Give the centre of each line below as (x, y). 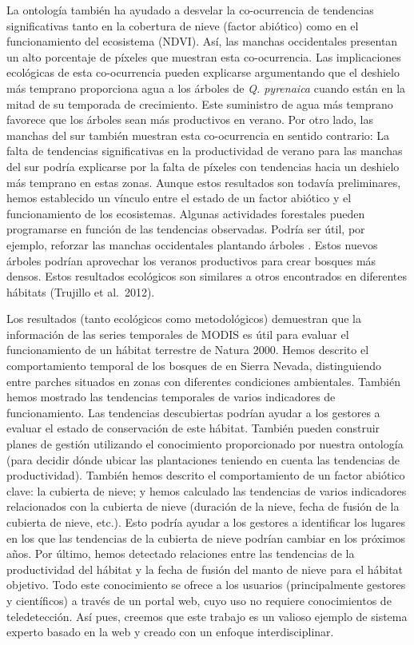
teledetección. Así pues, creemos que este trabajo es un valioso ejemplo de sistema (207, 616)
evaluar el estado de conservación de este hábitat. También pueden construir (193, 428)
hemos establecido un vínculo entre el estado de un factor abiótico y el (179, 198)
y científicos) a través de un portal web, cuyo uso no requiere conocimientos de (199, 600)
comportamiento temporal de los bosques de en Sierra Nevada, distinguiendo (194, 366)
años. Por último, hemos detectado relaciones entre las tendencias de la (181, 553)
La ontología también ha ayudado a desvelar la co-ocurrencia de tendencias (190, 10)
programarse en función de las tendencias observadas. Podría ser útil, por (186, 229)
